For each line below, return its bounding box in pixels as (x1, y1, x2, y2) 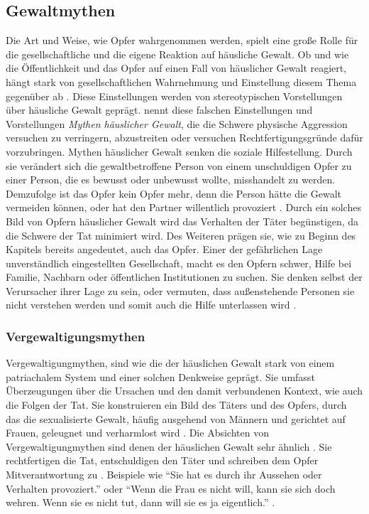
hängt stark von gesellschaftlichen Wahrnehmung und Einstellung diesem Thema (6, 74, 357, 89)
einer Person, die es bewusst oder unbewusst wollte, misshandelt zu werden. (6, 172, 336, 187)
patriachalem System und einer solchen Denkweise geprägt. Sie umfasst (6, 369, 315, 384)
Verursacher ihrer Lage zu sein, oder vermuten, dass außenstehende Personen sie (6, 283, 355, 298)
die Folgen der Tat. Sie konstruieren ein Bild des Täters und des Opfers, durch (6, 397, 347, 412)
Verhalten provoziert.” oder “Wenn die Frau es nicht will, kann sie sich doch (6, 481, 336, 496)
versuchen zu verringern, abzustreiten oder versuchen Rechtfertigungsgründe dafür (6, 130, 363, 145)
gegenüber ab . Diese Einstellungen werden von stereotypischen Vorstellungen (6, 88, 343, 103)
